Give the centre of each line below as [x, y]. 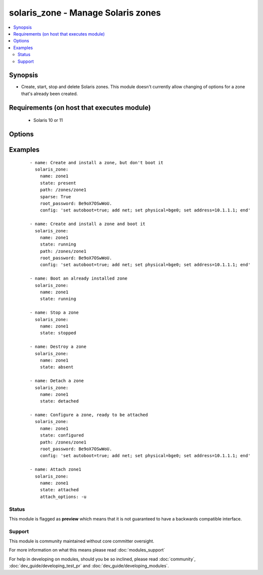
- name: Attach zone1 [56, 470]
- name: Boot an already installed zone [79, 278]
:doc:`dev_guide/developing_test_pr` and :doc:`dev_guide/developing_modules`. [89, 566]
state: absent [57, 367]
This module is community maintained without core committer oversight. [82, 541]
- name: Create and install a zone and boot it [88, 224]
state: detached [59, 401]
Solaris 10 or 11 [48, 120]
